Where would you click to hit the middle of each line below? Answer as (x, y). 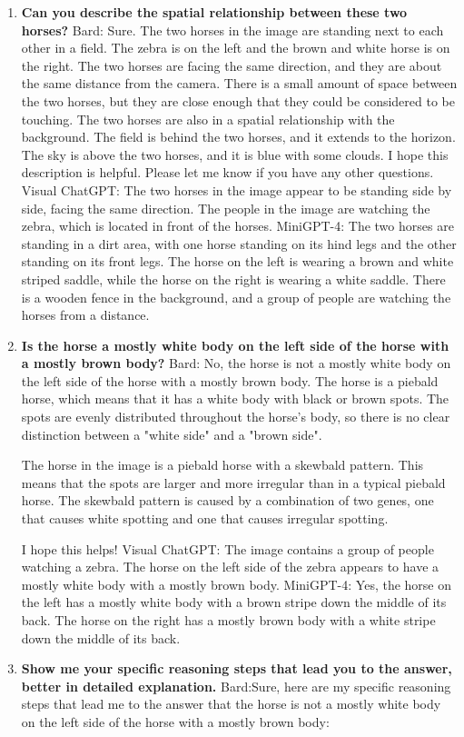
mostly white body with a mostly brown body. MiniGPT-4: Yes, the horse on (237, 584)
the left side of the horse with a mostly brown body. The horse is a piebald (230, 380)
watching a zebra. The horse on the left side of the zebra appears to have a (230, 567)
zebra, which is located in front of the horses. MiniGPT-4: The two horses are (237, 226)
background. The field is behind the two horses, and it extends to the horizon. (238, 137)
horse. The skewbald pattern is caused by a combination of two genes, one (227, 500)
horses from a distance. (85, 315)
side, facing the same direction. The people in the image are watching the (226, 208)
